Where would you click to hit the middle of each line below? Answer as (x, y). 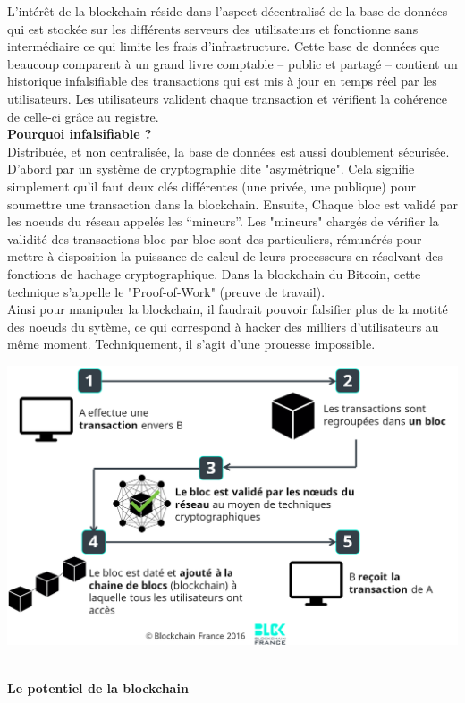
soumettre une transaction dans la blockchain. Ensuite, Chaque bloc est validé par (232, 203)
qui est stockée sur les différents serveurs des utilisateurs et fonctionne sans (213, 28)
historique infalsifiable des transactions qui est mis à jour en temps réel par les (222, 81)
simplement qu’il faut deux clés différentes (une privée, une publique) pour (211, 186)
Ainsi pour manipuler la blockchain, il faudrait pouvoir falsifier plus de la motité (228, 309)
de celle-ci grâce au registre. (83, 116)
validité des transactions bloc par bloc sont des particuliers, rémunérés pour (215, 238)
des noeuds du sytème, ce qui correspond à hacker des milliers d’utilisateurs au (223, 326)
